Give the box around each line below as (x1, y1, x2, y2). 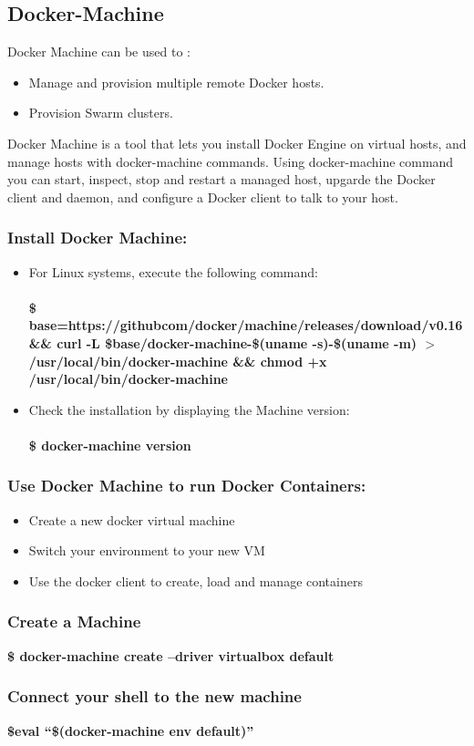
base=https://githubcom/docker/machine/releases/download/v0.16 (28, 316, 463, 335)
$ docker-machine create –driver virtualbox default (7, 646, 335, 665)
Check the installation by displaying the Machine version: (28, 399, 350, 419)
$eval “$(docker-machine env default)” (7, 720, 254, 740)
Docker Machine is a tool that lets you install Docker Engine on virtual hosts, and (7, 133, 467, 152)
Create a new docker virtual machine (28, 510, 235, 529)
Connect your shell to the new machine (7, 685, 302, 708)
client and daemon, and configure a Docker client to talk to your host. (7, 187, 398, 206)
